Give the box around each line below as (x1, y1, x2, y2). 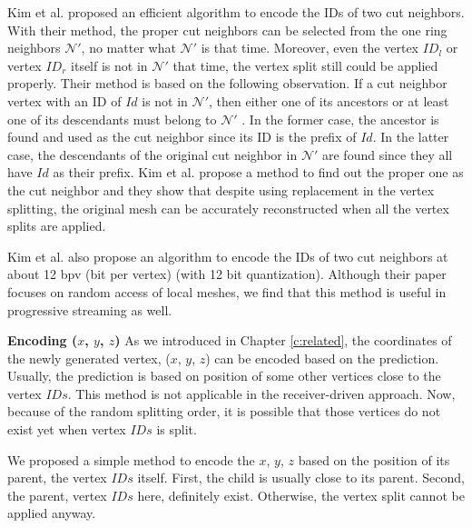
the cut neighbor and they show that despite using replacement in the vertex (7, 180, 435, 199)
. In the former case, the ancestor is (241, 109, 439, 128)
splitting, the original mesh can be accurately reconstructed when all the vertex (7, 198, 449, 217)
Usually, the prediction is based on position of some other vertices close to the (7, 366, 441, 385)
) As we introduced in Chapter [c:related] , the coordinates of (114, 331, 452, 350)
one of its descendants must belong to (7, 109, 217, 128)
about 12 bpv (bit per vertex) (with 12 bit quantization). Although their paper (7, 264, 447, 284)
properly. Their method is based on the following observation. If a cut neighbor (7, 74, 447, 93)
